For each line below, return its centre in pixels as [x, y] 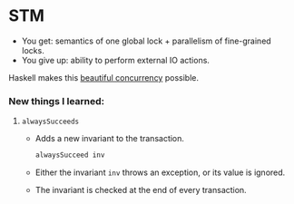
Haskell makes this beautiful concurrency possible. [103, 77]
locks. [33, 50]
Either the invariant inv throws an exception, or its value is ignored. [160, 172]
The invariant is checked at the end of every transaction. [141, 190]
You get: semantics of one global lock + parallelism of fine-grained [146, 41]
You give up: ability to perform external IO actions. [116, 60]
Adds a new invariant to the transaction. [110, 139]
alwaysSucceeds [50, 122]
